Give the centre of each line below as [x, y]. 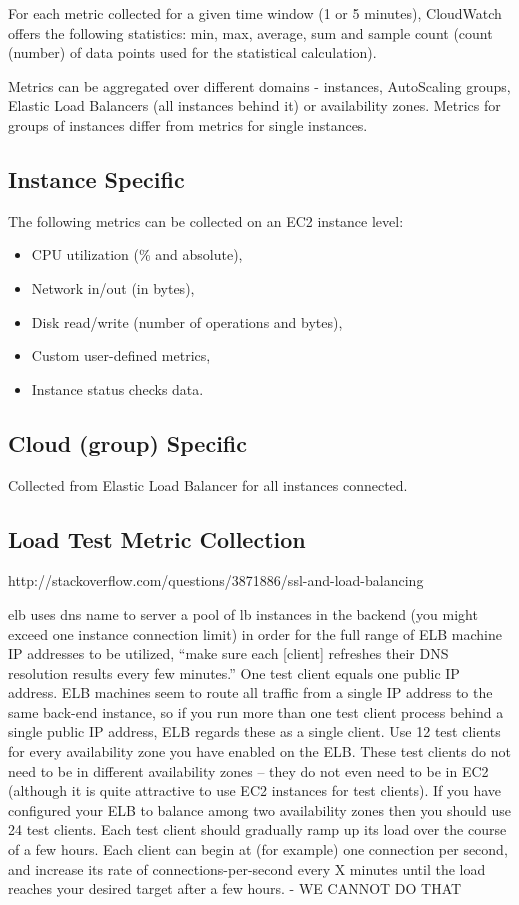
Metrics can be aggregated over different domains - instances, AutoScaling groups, [259, 85]
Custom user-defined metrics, [121, 355]
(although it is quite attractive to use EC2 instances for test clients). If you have [255, 790]
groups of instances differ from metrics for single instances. [188, 124]
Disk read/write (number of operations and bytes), [187, 321]
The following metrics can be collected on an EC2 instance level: [206, 220]
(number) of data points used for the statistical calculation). [192, 52]
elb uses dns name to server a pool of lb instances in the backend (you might [243, 613]
